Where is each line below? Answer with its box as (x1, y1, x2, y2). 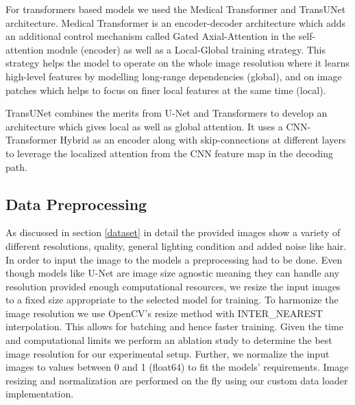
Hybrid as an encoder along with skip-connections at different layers (60, 132, 346, 147)
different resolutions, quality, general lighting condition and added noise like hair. (5, 238, 347, 253)
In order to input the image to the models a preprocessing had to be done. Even (5, 252, 343, 266)
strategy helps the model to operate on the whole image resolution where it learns (5, 56, 350, 70)
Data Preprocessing (5, 193, 147, 214)
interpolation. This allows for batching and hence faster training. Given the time (5, 319, 343, 334)
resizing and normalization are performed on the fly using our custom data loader (5, 373, 348, 387)
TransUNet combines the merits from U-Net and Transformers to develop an (5, 106, 328, 120)
